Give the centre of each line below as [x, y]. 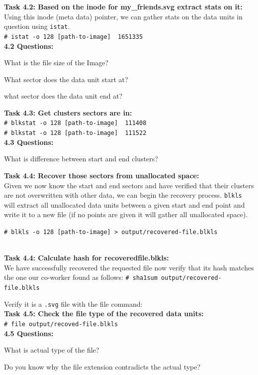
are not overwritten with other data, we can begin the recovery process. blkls [123, 195]
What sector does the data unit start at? [66, 79]
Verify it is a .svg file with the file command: [73, 304]
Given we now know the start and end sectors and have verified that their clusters [129, 185]
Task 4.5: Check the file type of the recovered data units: [104, 313]
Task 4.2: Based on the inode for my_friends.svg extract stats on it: [123, 6]
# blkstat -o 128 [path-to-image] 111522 [75, 133]
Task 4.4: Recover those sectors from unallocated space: [102, 175]
